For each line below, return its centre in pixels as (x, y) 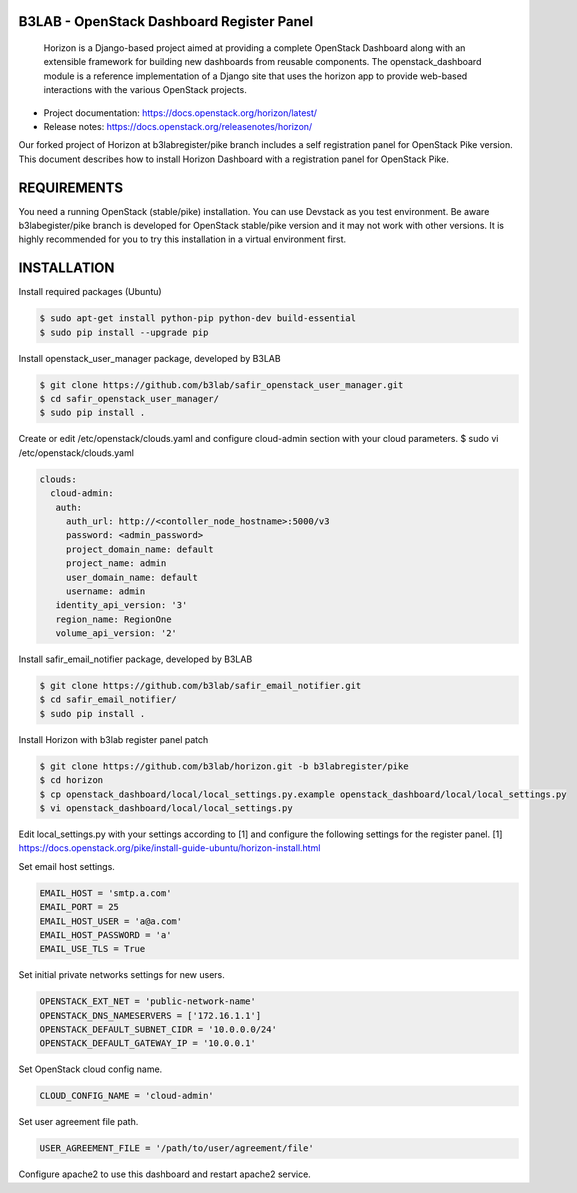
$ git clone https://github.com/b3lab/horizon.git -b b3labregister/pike (224, 766)
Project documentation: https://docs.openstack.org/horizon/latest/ (180, 112)
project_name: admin (116, 563)
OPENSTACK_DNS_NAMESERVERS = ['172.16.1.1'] (150, 1015)
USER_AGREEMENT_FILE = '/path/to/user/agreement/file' (176, 1148)
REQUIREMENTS (71, 187)
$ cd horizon (71, 780)
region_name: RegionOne (113, 619)
